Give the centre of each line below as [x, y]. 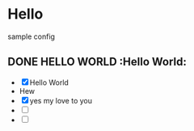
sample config [32, 36]
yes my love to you [61, 100]
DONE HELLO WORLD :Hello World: [97, 62]
